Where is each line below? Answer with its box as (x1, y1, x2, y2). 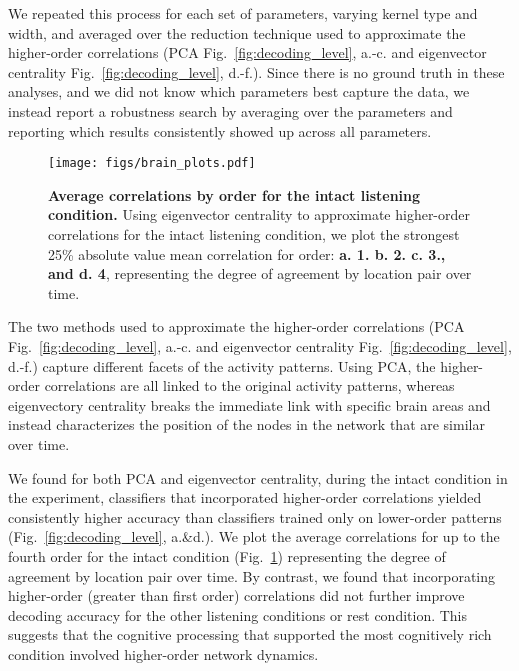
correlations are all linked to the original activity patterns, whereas (44, 375, 455, 396)
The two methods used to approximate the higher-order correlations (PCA (8, 316, 465, 337)
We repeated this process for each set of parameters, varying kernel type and (8, 3, 478, 23)
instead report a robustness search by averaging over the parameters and (8, 100, 453, 121)
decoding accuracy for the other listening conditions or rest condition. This (8, 604, 468, 625)
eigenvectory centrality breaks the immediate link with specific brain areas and (8, 394, 491, 415)
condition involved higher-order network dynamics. (8, 643, 319, 664)
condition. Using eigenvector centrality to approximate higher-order (48, 204, 471, 225)
